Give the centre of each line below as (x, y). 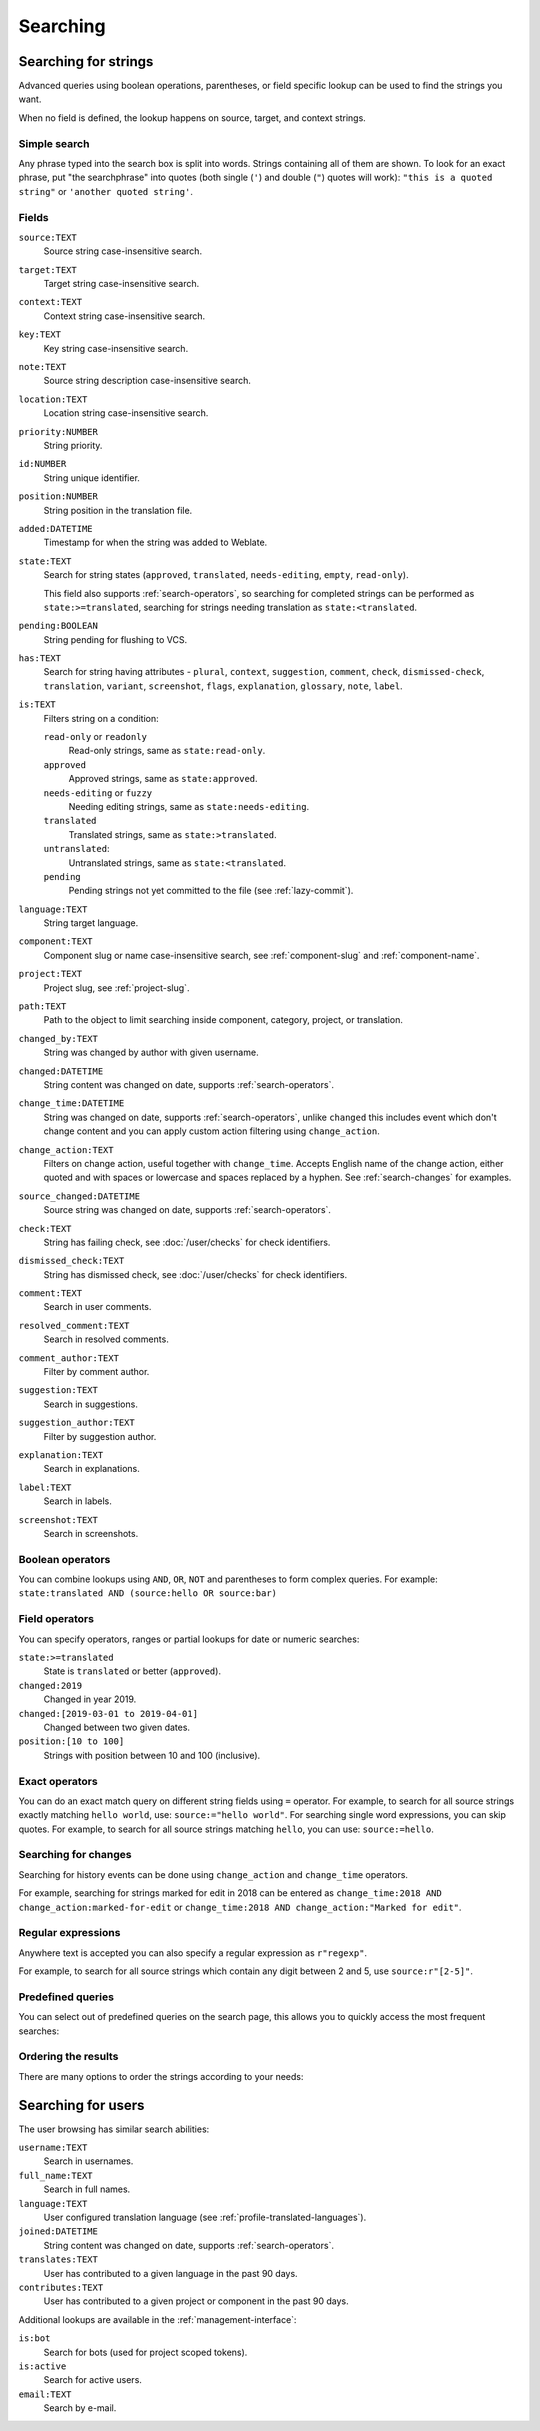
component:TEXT (56, 941)
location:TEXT (53, 399)
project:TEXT (50, 974)
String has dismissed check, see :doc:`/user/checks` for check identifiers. (195, 1274)
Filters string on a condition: (101, 718)
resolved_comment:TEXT (74, 1325)
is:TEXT (37, 704)
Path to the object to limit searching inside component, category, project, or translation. (223, 1020)
